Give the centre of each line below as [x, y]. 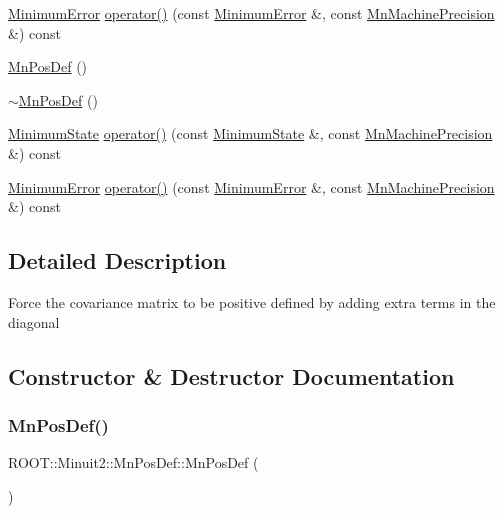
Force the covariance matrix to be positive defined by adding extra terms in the [252, 301]
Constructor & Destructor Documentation [231, 375]
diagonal [34, 321]
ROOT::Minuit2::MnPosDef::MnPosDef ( [133, 462]
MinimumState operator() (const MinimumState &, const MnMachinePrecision [250, 133]
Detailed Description [117, 260]
